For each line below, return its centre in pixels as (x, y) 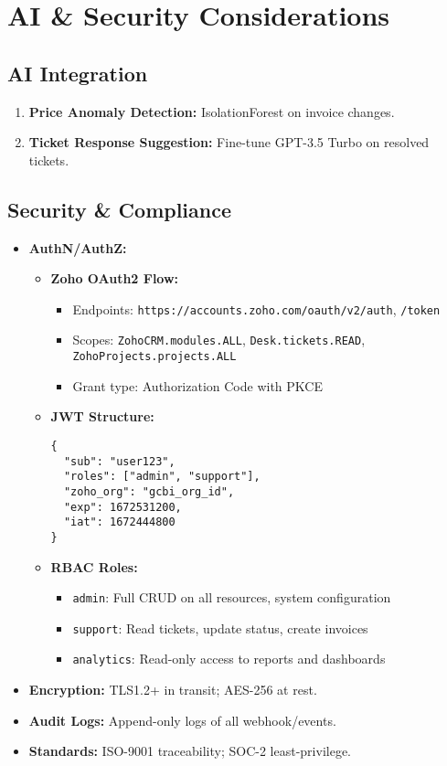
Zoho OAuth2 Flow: (115, 278)
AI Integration (78, 73)
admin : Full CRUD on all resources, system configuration (232, 597)
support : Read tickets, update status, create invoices (220, 628)
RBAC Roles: (94, 566)
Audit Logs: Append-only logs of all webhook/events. (182, 720)
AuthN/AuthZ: (78, 247)
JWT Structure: (102, 416)
